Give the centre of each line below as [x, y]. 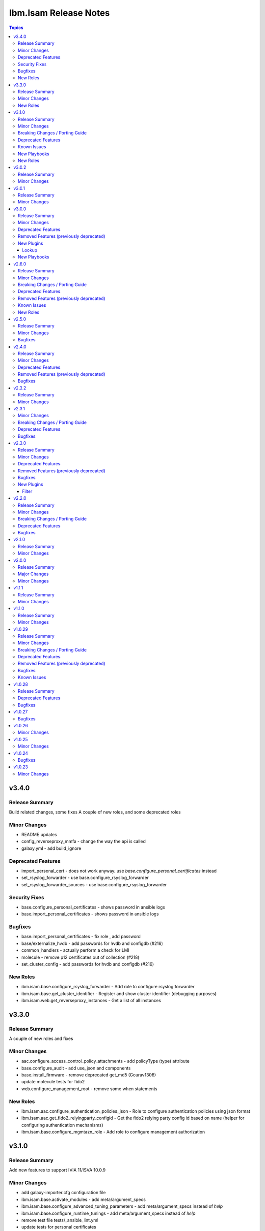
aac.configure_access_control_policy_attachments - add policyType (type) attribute [106, 1061]
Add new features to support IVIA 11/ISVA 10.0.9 [57, 1170]
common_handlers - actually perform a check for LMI [75, 950]
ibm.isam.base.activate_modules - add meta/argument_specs [83, 1199]
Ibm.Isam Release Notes [59, 13]
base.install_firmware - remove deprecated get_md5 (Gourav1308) [89, 1075]
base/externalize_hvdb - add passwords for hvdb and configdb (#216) [92, 943]
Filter [27, 491]
